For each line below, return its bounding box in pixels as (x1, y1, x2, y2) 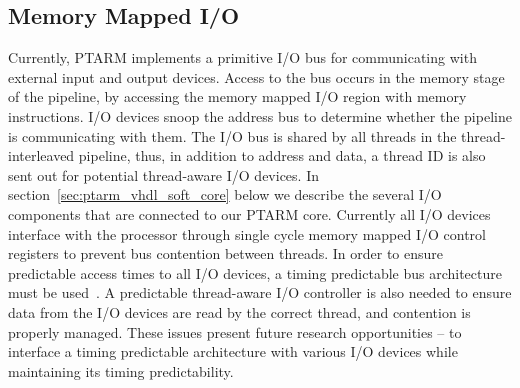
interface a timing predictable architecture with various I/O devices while (8, 341, 458, 362)
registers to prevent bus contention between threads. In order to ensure (8, 243, 444, 264)
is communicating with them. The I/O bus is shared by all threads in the (8, 125, 457, 146)
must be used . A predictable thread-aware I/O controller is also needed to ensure (8, 282, 512, 303)
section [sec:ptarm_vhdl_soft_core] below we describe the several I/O (8, 184, 442, 205)
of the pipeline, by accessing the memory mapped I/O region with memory (8, 86, 467, 107)
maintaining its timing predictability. (8, 360, 234, 381)
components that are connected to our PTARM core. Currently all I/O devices (8, 203, 491, 224)
